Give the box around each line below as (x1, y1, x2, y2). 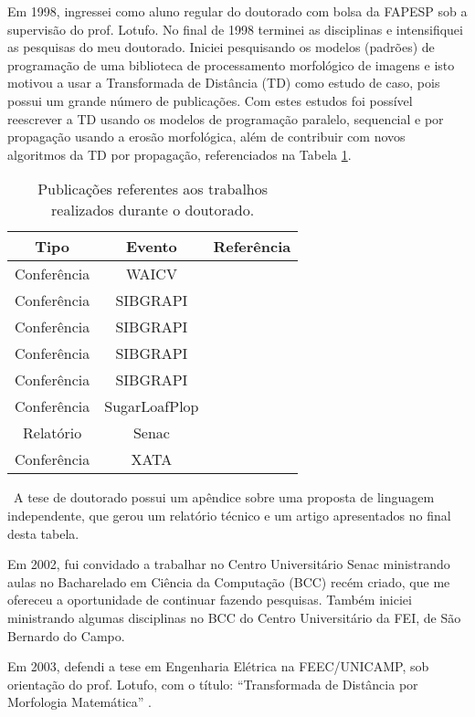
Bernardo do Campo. (7, 626, 125, 645)
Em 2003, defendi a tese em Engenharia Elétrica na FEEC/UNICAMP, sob (7, 657, 429, 676)
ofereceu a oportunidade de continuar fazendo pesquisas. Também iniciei (7, 590, 412, 609)
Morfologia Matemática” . (7, 692, 152, 712)
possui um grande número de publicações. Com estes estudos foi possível (7, 90, 413, 110)
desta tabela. (7, 523, 79, 543)
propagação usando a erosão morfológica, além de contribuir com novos (7, 127, 406, 146)
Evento (125, 236, 177, 258)
